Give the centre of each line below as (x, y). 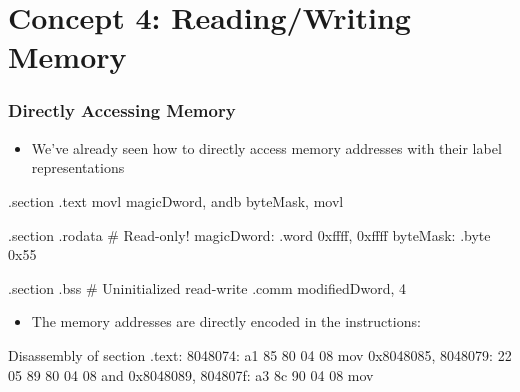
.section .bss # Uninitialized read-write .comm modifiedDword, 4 (207, 287)
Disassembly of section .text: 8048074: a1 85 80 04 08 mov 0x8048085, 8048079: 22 (260, 354)
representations (78, 167)
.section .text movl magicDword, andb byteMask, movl (176, 200)
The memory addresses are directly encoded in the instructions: (226, 321)
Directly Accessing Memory (122, 110)
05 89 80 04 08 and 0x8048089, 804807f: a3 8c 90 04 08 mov (191, 374)
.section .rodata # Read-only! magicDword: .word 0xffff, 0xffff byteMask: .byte (249, 234)
